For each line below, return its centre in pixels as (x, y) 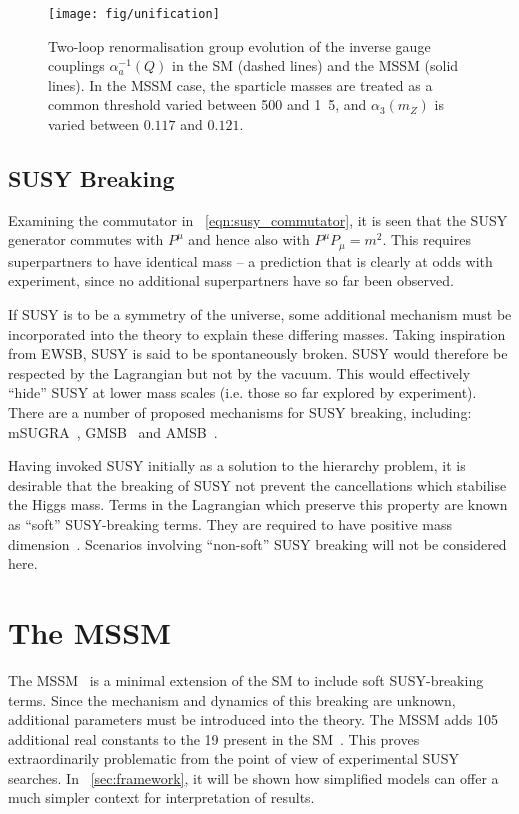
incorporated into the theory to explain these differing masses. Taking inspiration (257, 333)
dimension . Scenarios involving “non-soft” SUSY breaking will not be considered (257, 543)
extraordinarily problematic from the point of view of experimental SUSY (234, 758)
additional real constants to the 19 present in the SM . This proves (214, 738)
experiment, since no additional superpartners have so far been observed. (231, 280)
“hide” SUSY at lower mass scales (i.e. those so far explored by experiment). (242, 392)
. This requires (426, 239)
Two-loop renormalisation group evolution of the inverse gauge (239, 45)
